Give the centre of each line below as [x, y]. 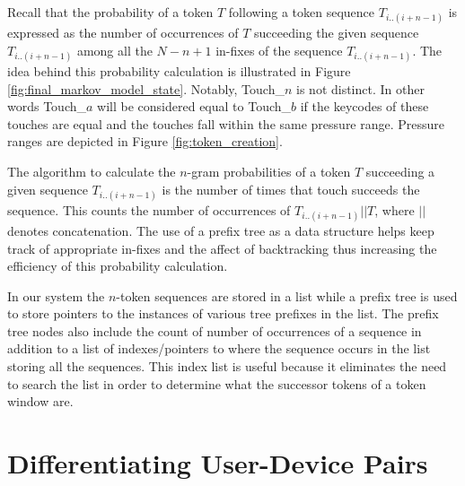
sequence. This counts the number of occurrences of [149, 209]
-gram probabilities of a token [269, 171]
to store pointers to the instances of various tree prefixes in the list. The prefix [223, 313]
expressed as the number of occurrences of [123, 33]
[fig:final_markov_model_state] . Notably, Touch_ [146, 88]
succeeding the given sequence [337, 33]
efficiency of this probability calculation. [118, 266]
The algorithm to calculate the [92, 171]
